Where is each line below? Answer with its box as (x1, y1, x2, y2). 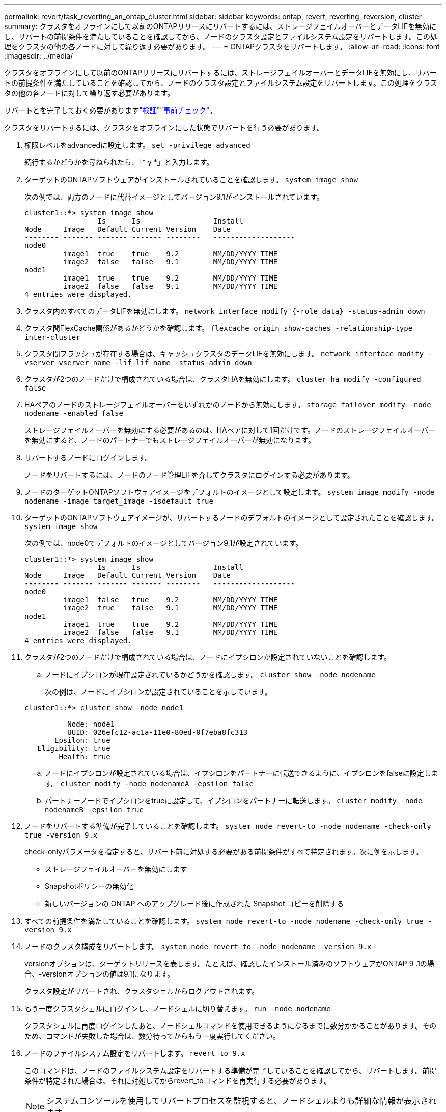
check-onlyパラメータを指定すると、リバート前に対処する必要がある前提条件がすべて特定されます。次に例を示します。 (24, 847, 423, 856)
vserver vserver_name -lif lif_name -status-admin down (24, 358, 252, 367)
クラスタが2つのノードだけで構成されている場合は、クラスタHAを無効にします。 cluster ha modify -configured (24, 375, 421, 383)
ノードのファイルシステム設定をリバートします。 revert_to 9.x (24, 1049, 245, 1058)
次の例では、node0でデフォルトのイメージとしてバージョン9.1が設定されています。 (24, 539, 303, 547)
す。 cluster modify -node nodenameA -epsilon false (45, 779, 254, 788)
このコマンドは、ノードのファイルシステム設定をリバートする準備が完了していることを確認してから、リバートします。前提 (24, 1066, 437, 1075)
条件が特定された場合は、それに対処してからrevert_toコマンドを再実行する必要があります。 (24, 1076, 331, 1085)
